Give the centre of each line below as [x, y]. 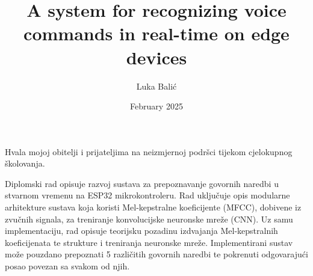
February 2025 [156, 106]
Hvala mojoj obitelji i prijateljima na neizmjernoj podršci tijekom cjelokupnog [149, 151]
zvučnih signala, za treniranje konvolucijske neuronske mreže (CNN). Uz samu [149, 219]
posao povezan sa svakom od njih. [67, 266]
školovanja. [25, 163]
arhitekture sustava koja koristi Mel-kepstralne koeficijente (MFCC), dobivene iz [153, 207]
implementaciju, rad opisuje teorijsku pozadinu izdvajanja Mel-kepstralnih [141, 231]
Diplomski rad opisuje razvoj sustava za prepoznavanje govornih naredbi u [142, 183]
